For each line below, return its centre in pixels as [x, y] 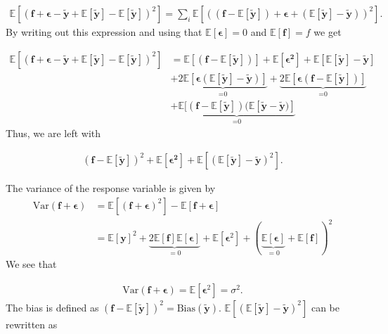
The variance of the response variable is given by [111, 188]
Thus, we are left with [53, 133]
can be [325, 307]
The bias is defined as [52, 307]
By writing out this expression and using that [104, 32]
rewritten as [32, 324]
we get [328, 32]
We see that [31, 264]
